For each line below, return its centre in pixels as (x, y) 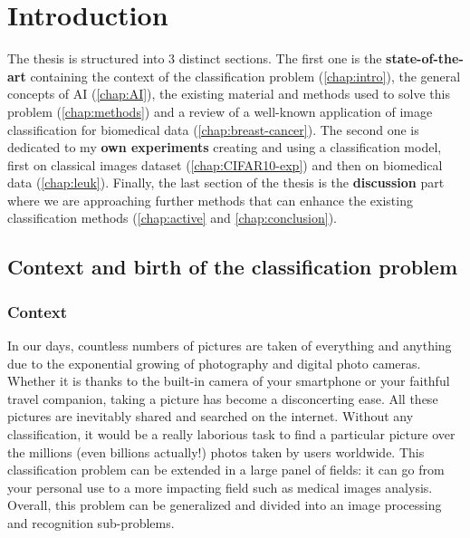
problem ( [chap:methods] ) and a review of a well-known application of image (220, 111)
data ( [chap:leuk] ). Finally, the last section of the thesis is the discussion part (226, 183)
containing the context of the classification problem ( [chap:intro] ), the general (245, 76)
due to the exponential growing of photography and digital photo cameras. (214, 363)
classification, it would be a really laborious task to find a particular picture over (231, 434)
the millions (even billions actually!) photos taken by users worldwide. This (216, 452)
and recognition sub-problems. (91, 523)
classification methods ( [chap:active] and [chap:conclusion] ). (172, 218)
